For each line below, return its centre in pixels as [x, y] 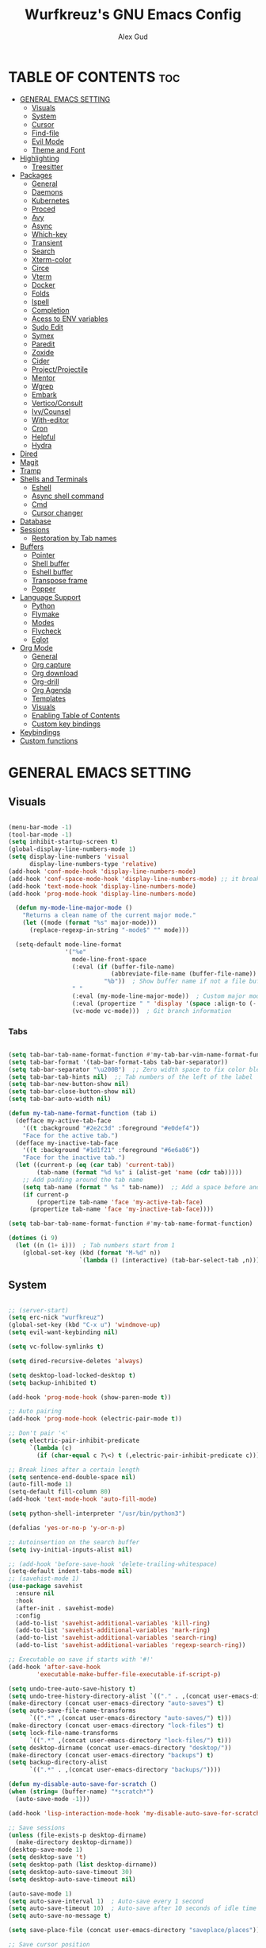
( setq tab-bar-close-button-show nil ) [72, 1092]
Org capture [51, 664]
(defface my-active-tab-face [63, 1121]
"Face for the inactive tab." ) [74, 1158]
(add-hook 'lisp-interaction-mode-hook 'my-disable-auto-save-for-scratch [134, 1813]
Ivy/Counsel [51, 412]
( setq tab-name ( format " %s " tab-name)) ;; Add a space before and [141, 1187]
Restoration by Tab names [74, 538]
